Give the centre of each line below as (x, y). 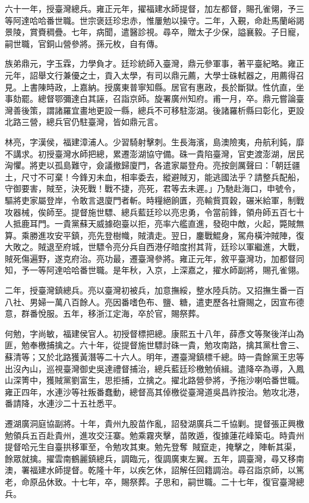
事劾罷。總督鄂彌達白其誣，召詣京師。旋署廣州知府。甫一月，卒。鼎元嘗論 (150, 99)
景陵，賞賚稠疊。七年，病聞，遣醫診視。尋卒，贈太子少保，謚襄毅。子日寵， (154, 32)
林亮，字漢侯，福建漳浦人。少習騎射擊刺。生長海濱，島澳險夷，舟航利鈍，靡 (154, 141)
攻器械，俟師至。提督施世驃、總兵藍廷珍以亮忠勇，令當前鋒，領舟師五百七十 (154, 212)
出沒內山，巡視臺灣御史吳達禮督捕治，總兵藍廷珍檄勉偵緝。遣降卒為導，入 (150, 368)
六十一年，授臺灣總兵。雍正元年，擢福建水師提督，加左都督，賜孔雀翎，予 (150, 8)
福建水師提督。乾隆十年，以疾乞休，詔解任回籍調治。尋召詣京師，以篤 (167, 470)
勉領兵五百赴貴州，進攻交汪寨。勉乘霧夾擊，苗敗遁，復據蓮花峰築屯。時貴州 (154, 435)
